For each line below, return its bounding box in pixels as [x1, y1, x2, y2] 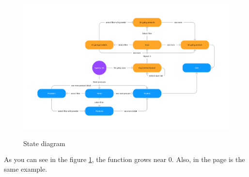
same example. [4, 164, 47, 174]
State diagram [23, 138, 65, 148]
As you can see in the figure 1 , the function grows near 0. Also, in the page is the [4, 154, 245, 164]
